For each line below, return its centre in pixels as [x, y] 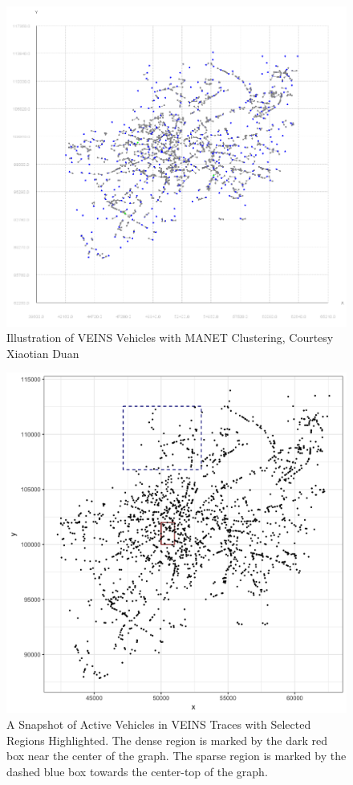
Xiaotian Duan [43, 353]
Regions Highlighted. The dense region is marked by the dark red [167, 740]
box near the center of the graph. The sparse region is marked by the [176, 756]
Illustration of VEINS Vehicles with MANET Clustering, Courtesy [170, 338]
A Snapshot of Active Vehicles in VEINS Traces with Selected [159, 724]
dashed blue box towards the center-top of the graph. [137, 771]
